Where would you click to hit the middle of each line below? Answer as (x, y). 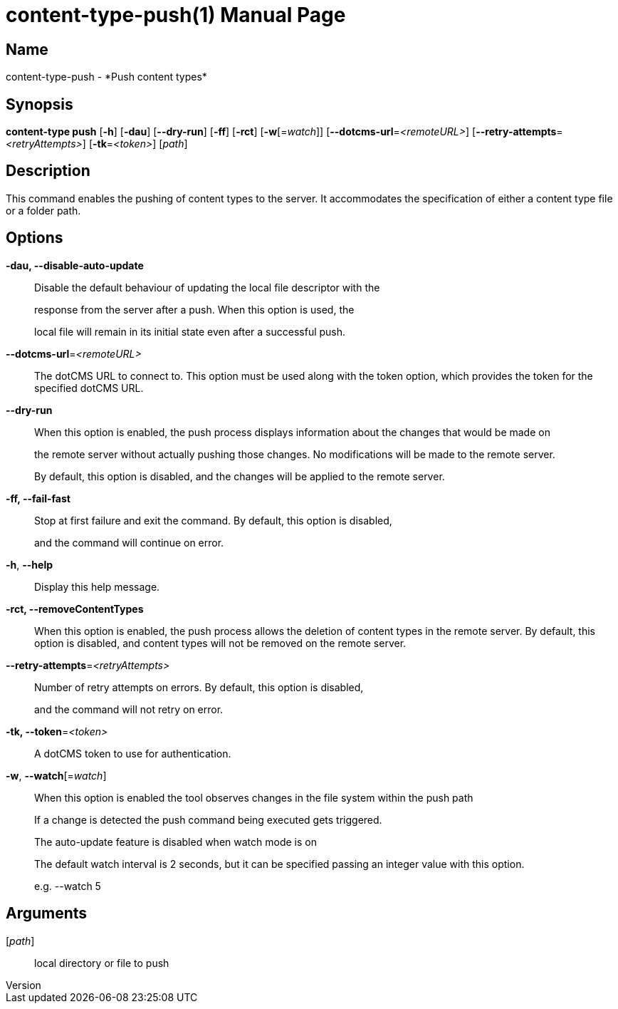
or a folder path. (43, 210)
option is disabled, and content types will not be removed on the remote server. (220, 643)
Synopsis (40, 104)
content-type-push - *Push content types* (106, 77)
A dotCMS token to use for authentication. (133, 753)
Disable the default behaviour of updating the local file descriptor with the (207, 287)
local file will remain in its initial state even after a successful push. (190, 331)
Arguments (47, 914)
